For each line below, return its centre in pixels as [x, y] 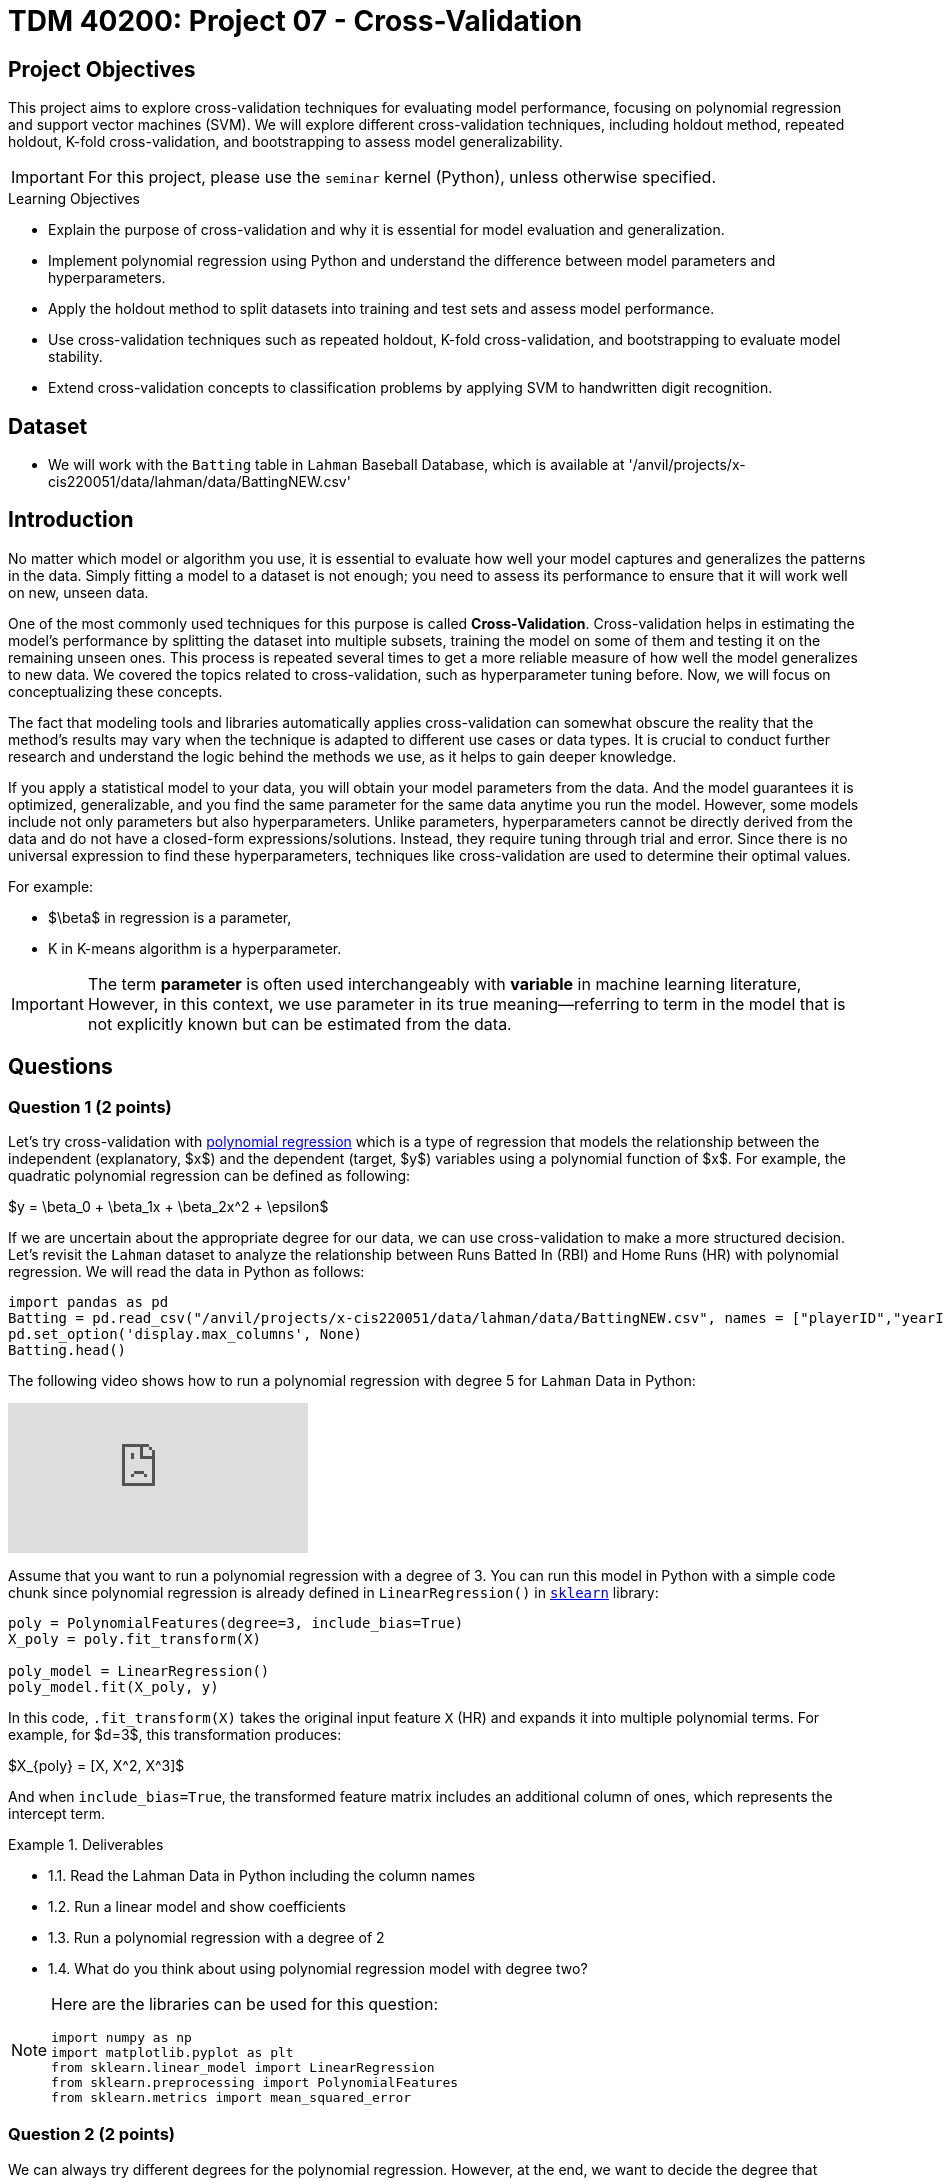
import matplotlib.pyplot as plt [172, 2053]
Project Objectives [102, 69]
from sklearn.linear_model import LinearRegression [243, 2068]
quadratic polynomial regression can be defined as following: [209, 1176]
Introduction [71, 520]
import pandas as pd [88, 1302]
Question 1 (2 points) [90, 1106]
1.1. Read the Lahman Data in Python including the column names [262, 1876]
